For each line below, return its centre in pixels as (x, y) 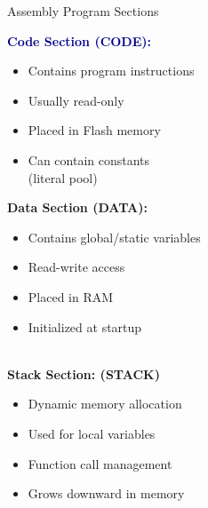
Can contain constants (89, 159)
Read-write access (76, 267)
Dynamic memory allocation (105, 404)
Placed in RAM (71, 296)
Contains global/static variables (114, 237)
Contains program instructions (111, 71)
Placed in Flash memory (94, 130)
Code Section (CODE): (80, 40)
